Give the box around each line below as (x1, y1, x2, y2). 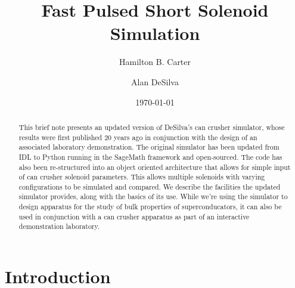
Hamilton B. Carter (119, 55, 191, 68)
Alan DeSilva (131, 75, 179, 88)
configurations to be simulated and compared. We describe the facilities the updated (18, 181, 281, 191)
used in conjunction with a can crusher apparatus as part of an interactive (18, 211, 250, 221)
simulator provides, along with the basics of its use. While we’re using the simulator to (18, 191, 288, 202)
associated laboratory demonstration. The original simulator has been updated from (18, 142, 280, 152)
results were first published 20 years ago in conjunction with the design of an (18, 132, 257, 142)
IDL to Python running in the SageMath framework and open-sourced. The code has (18, 151, 282, 162)
